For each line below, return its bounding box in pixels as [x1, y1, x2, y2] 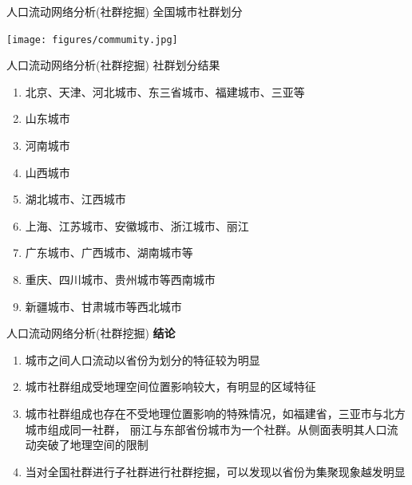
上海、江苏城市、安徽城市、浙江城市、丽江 [25, 217, 249, 234]
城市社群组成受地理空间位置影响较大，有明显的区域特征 [25, 378, 316, 395]
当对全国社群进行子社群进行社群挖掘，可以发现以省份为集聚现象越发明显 [25, 463, 406, 479]
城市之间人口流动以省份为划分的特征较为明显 [25, 351, 260, 368]
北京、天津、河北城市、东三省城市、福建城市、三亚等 [25, 83, 305, 100]
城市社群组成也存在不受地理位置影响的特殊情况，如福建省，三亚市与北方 [25, 404, 406, 421]
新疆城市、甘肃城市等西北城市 [25, 298, 182, 314]
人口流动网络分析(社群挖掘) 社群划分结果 [6, 57, 220, 73]
